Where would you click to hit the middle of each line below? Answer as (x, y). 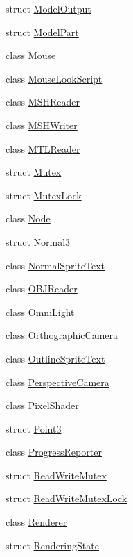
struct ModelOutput (48, 8)
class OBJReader (42, 289)
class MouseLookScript (54, 78)
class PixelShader (42, 405)
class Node (28, 218)
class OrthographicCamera (62, 335)
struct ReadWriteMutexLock (66, 498)
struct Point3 (34, 428)
